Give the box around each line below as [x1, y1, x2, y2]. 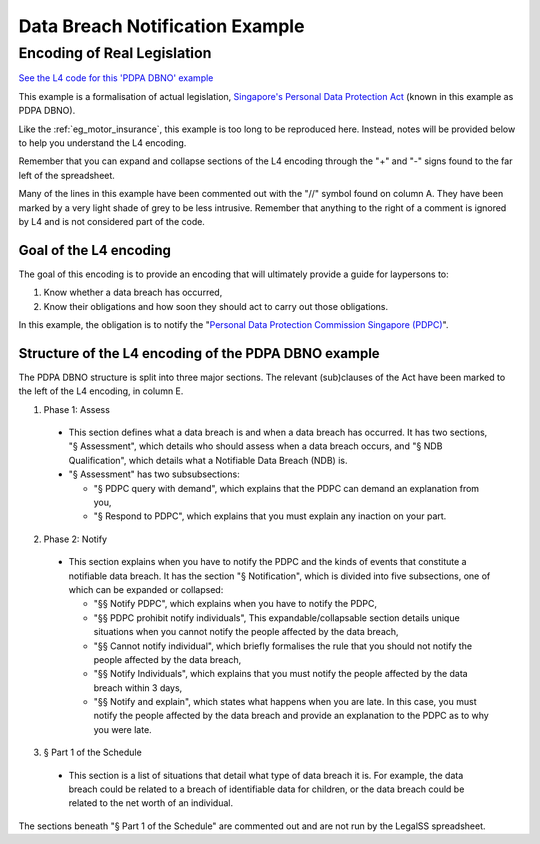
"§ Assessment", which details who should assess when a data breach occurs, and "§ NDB [68, 440, 443, 452]
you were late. [93, 723, 152, 735]
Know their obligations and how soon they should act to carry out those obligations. [43, 300, 389, 312]
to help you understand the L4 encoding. [18, 136, 187, 149]
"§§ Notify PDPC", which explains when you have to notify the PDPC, [93, 598, 378, 610]
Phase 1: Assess [43, 403, 110, 415]
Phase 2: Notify [43, 533, 108, 545]
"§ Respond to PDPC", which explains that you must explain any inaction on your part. [93, 510, 447, 522]
